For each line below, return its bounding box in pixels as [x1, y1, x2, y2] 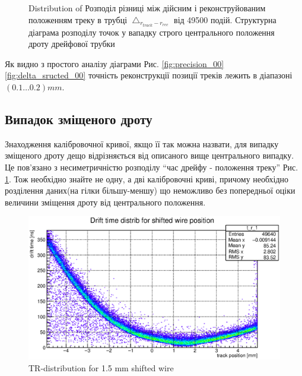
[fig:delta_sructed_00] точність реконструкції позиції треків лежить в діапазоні [5, 69, 293, 81]
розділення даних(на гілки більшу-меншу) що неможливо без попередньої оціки [5, 184, 295, 197]
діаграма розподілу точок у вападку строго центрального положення [28, 26, 275, 38]
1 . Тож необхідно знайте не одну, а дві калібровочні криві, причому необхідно [5, 172, 289, 185]
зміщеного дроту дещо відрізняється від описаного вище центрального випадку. [5, 149, 294, 162]
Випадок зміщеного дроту [5, 110, 152, 128]
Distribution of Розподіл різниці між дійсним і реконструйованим [28, 2, 266, 14]
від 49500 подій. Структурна [174, 13, 276, 26]
